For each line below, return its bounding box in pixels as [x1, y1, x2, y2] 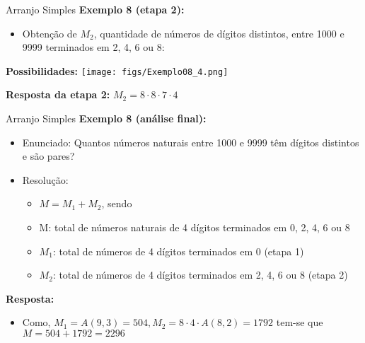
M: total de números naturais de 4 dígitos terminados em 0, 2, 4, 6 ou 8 [39, 220, 350, 234]
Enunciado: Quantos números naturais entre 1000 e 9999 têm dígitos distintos [22, 134, 359, 149]
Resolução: [22, 172, 69, 187]
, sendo [101, 196, 132, 211]
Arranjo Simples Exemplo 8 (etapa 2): [6, 2, 185, 16]
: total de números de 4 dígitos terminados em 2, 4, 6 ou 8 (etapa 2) [52, 267, 348, 282]
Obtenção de [22, 25, 77, 40]
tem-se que [276, 315, 323, 330]
